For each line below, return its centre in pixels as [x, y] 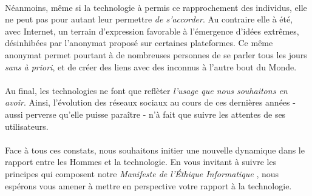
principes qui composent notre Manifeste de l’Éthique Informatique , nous [142, 173]
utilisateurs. [27, 126]
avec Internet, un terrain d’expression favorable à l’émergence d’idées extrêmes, [152, 31]
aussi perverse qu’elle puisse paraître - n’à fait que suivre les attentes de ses [145, 114]
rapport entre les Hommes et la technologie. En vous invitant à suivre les [141, 162]
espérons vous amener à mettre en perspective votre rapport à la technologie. [148, 185]
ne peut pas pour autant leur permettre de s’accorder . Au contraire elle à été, [149, 19]
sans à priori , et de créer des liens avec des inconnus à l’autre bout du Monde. [151, 66]
